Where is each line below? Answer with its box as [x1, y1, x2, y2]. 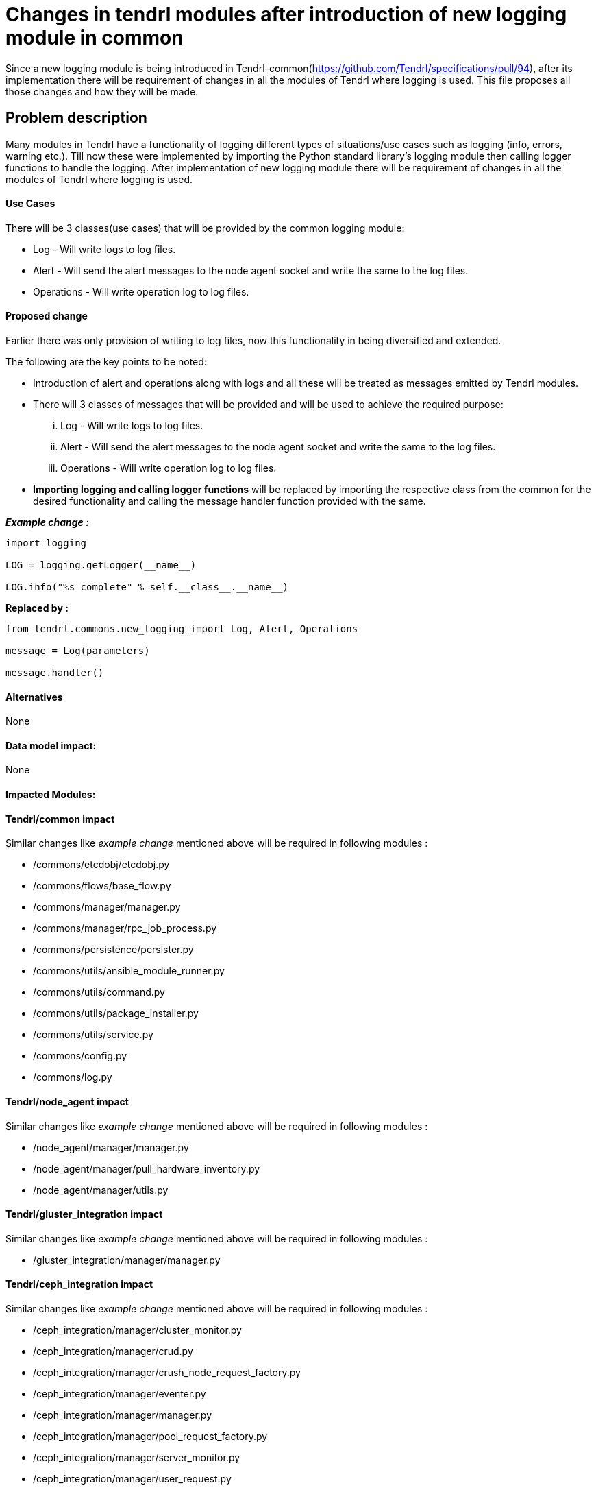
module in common [5, 26, 184, 49]
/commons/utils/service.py [33, 1029, 153, 1041]
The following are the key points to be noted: [5, 356, 207, 368]
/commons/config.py [33, 1050, 127, 1062]
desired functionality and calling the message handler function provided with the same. [33, 495, 426, 507]
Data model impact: [5, 739, 97, 752]
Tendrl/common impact [5, 813, 115, 825]
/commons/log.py [33, 1071, 112, 1083]
